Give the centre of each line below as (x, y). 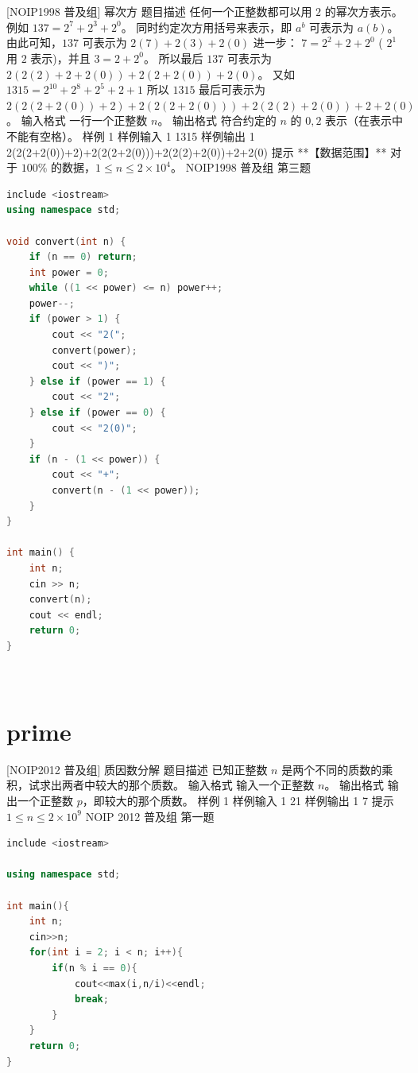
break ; (91, 999)
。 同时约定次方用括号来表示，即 (207, 27)
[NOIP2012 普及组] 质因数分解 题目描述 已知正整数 (137, 769)
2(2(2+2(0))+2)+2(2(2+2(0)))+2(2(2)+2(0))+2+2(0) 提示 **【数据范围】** (197, 151)
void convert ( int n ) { (66, 241)
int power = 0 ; (69, 272)
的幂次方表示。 (364, 12)
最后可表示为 (232, 89)
